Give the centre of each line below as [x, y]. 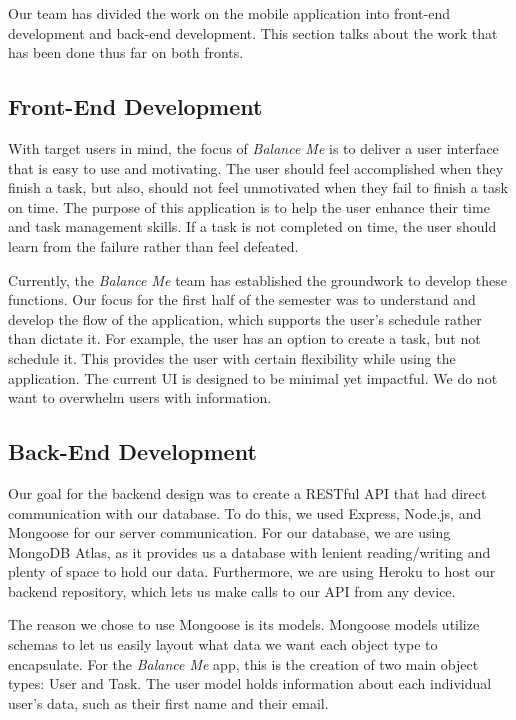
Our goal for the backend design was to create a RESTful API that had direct [247, 492]
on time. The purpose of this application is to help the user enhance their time [249, 206]
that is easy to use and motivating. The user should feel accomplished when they [256, 167]
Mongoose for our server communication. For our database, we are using [229, 532]
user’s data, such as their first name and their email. [168, 702]
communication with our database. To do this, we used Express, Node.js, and [245, 512]
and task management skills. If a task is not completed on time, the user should [252, 226]
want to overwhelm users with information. [140, 397]
